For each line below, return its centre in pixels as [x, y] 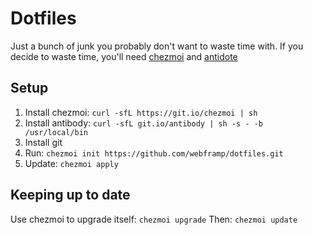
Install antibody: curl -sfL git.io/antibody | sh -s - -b [144, 123]
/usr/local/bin [56, 132]
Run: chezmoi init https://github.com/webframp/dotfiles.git [154, 153]
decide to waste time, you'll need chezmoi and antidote [124, 56]
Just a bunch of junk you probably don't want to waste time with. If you [157, 46]
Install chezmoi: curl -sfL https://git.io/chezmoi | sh [141, 112]
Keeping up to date [70, 195]
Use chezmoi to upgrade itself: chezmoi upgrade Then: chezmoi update [154, 219]
